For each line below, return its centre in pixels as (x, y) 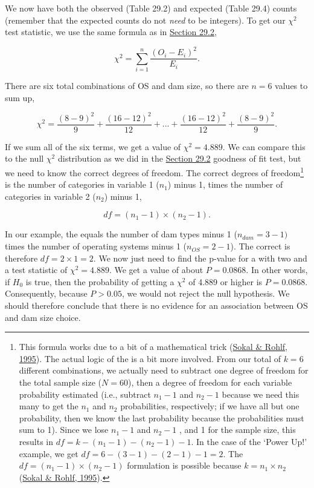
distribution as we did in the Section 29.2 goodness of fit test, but (179, 158)
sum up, (20, 97)
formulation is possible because (184, 465)
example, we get (49, 453)
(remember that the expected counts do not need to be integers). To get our (145, 20)
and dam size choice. (43, 317)
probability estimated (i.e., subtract (85, 394)
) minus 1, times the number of (225, 184)
